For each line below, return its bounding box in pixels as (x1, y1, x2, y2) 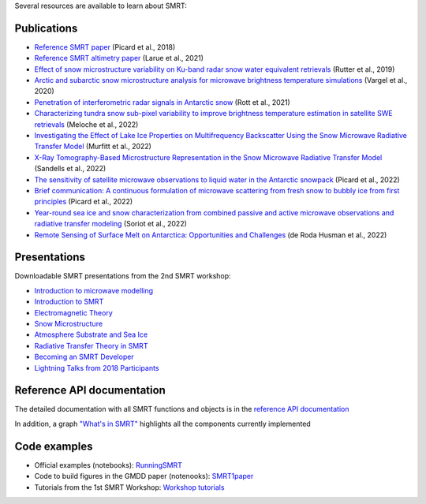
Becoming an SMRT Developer (34, 352, 134, 362)
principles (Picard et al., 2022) (34, 197, 133, 207)
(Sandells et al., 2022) (34, 164, 106, 174)
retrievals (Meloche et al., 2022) (34, 119, 139, 129)
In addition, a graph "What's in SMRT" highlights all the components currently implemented (14, 419, 311, 428)
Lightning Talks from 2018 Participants (34, 363, 159, 372)
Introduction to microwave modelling (34, 286, 154, 295)
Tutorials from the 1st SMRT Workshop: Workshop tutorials (34, 482, 225, 492)
